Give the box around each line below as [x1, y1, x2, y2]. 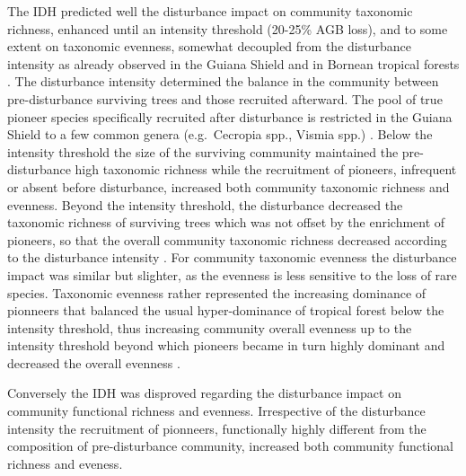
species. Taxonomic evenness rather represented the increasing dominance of [7, 283, 426, 302]
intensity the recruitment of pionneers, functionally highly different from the [7, 419, 426, 437]
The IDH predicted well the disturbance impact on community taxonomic [7, 2, 413, 20]
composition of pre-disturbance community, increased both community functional [7, 436, 453, 455]
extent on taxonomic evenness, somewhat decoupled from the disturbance [7, 37, 411, 56]
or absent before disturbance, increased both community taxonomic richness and [7, 177, 450, 196]
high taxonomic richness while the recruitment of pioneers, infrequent [75, 160, 457, 179]
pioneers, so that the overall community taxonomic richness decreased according [7, 230, 447, 249]
